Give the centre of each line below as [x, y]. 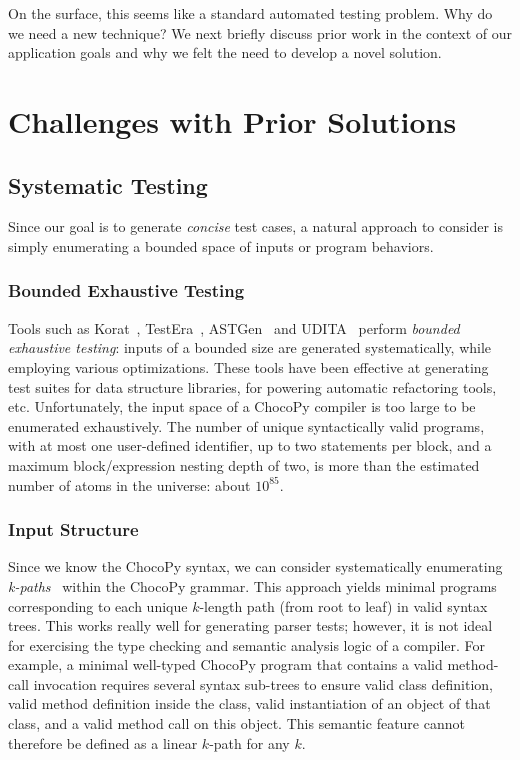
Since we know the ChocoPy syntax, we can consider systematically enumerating [255, 566]
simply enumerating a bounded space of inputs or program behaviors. [221, 245]
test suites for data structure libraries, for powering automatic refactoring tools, [252, 386]
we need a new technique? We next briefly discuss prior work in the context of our [260, 32]
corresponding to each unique [98, 605]
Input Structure [73, 529]
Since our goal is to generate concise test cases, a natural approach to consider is [255, 226]
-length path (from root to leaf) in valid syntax [343, 605]
